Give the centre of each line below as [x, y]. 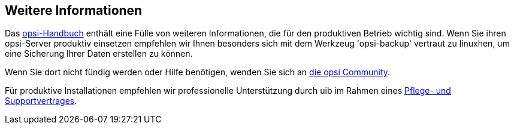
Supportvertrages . [41, 101]
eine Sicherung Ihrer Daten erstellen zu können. [99, 54]
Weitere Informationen [74, 10]
